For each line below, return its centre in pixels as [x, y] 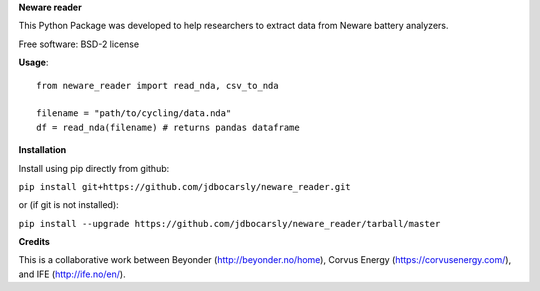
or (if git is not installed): [68, 205]
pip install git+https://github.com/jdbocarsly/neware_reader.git [185, 186]
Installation [42, 150]
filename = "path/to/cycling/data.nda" [134, 113]
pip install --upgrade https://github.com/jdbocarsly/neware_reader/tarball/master [229, 223]
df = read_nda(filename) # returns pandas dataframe [168, 127]
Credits [34, 242]
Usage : [33, 62]
